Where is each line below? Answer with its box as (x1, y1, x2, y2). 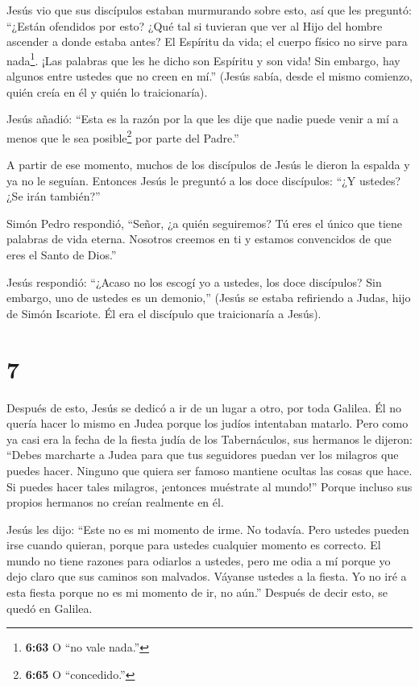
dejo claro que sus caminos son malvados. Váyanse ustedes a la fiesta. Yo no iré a (6, 568, 407, 585)
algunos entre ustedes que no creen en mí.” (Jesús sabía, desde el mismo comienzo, (6, 68, 413, 85)
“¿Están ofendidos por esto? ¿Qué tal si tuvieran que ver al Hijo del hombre (6, 17, 383, 34)
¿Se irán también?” (6, 188, 101, 205)
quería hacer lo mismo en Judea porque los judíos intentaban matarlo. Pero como (6, 415, 409, 432)
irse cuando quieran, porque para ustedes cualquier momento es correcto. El (6, 536, 381, 553)
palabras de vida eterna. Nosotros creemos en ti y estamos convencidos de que (6, 230, 392, 247)
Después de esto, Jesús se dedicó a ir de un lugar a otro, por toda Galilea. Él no (6, 399, 402, 416)
